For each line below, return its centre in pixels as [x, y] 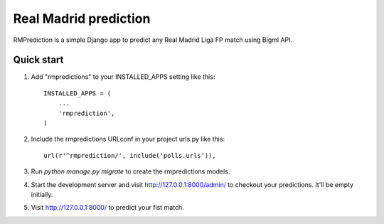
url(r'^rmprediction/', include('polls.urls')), [130, 155]
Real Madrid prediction [82, 18]
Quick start [38, 60]
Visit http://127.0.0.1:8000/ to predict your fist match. [107, 208]
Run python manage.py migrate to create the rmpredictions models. [130, 171]
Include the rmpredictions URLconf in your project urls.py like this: [128, 139]
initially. [42, 194]
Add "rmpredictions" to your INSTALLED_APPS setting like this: [123, 77]
